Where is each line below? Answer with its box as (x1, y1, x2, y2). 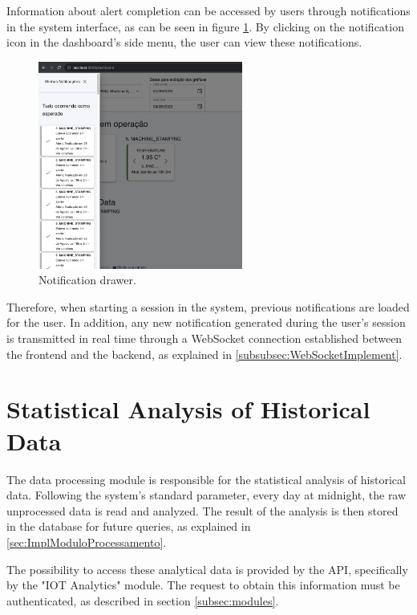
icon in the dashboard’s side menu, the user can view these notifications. (6, 34, 362, 51)
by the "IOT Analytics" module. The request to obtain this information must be (6, 576, 400, 593)
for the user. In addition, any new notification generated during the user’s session (6, 314, 406, 331)
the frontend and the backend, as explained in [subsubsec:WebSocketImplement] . (6, 345, 403, 362)
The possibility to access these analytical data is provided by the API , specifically (6, 560, 408, 577)
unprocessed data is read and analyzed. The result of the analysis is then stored (6, 502, 399, 519)
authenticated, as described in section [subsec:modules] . (6, 592, 279, 609)
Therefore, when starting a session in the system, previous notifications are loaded (6, 298, 410, 315)
